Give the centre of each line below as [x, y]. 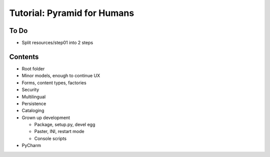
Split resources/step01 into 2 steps [57, 43]
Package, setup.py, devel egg [65, 125]
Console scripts [50, 138]
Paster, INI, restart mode [59, 132]
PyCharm [31, 146]
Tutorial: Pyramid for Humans [72, 13]
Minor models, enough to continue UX [61, 76]
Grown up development [46, 118]
